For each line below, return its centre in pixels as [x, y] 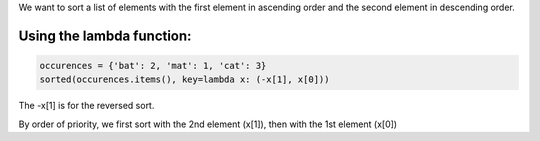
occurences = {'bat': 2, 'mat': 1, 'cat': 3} [153, 65]
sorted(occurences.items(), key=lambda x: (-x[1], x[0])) [184, 79]
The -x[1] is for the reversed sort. [86, 106]
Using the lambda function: [105, 35]
